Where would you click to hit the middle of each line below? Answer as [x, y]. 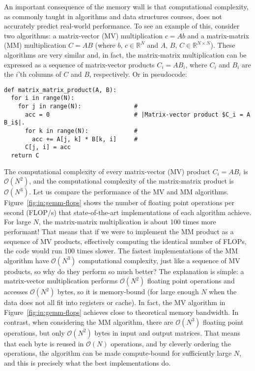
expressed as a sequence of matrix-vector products [79, 64]
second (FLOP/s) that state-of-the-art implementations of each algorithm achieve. [128, 212]
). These [223, 45]
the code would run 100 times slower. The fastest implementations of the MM [121, 251]
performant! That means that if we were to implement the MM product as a [119, 232]
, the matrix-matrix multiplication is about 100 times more [127, 222]
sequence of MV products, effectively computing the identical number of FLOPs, [125, 241]
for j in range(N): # [78, 107]
